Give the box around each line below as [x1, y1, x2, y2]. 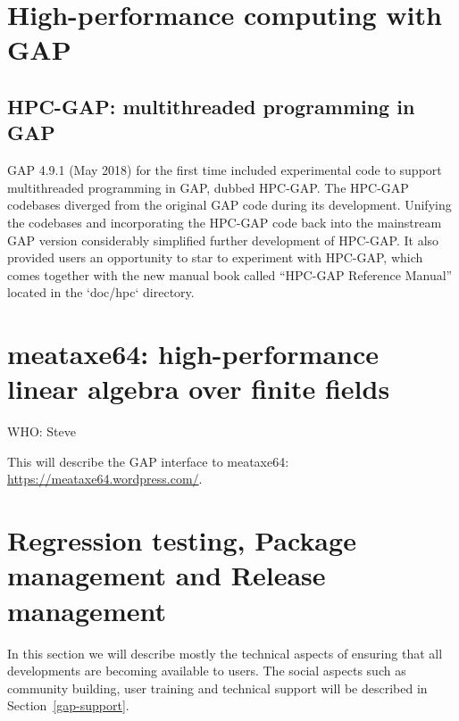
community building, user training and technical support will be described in [7, 678, 428, 697]
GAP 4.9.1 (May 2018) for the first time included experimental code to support [7, 161, 442, 179]
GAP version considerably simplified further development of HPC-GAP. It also [7, 230, 439, 249]
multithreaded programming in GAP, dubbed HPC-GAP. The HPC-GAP [7, 178, 409, 196]
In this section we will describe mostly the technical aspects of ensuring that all [7, 643, 443, 662]
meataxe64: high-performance [7, 336, 379, 372]
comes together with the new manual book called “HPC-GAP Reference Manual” [7, 265, 453, 284]
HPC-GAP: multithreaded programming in [7, 92, 415, 120]
